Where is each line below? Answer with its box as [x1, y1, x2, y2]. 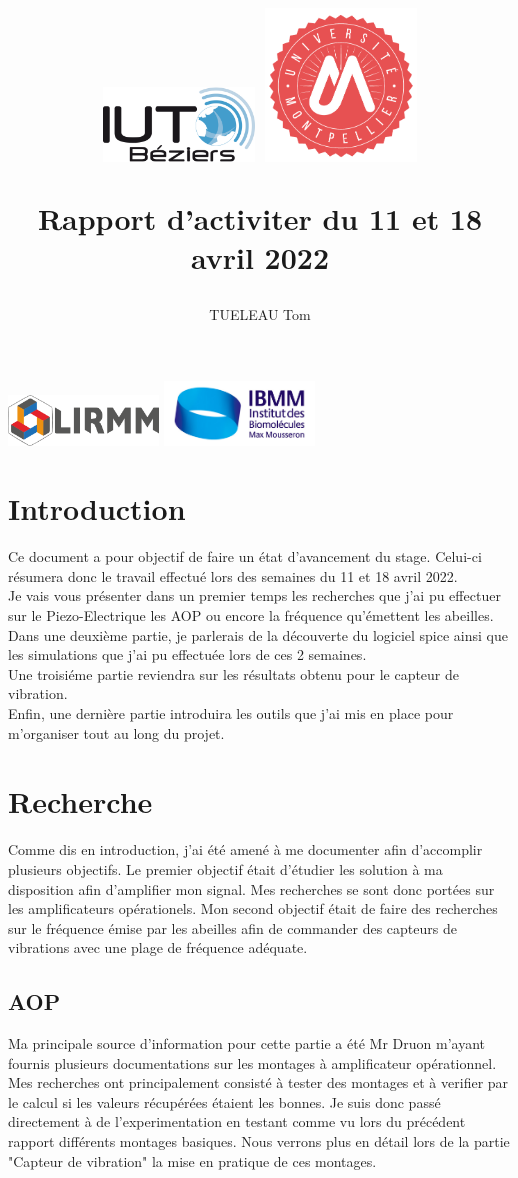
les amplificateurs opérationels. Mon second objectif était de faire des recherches [8, 898, 498, 919]
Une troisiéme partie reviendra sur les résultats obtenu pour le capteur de [8, 663, 460, 684]
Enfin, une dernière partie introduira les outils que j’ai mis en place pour [8, 703, 454, 723]
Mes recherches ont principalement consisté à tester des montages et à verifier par [8, 1072, 509, 1093]
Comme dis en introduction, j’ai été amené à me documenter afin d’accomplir [8, 839, 483, 860]
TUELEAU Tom [209, 304, 311, 325]
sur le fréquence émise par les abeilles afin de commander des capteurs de [8, 917, 457, 938]
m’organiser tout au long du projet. [8, 722, 225, 743]
